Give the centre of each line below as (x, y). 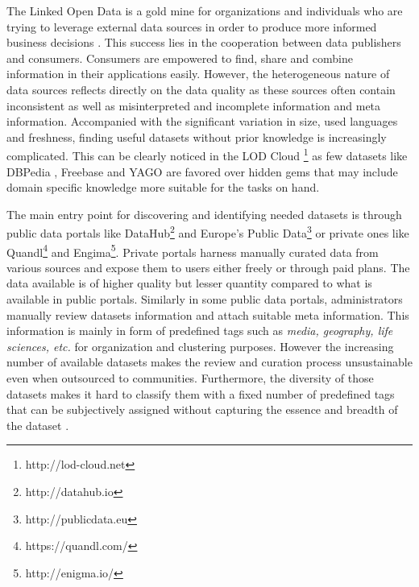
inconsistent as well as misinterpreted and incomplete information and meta (194, 105)
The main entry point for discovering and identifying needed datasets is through (204, 214)
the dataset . (38, 425)
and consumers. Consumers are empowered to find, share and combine (180, 58)
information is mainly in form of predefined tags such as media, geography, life (200, 331)
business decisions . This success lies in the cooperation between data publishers (204, 42)
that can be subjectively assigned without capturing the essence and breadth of (202, 409)
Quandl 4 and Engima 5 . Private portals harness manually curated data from (193, 250)
